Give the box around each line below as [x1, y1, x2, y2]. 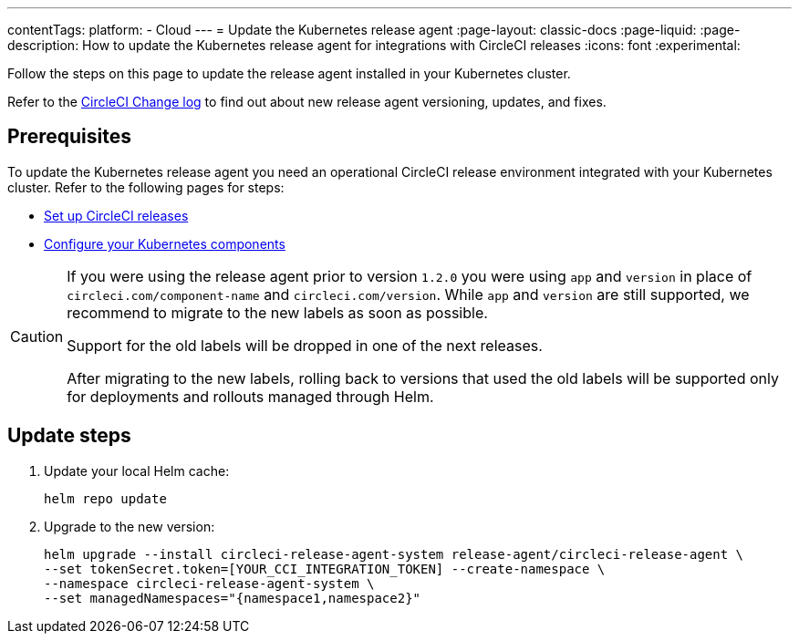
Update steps [7, 424, 131, 448]
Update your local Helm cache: [44, 462, 230, 479]
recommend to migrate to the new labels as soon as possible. [67, 303, 488, 322]
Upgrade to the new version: [44, 518, 215, 534]
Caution [10, 326, 64, 346]
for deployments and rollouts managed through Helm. [67, 387, 434, 406]
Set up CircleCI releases [44, 207, 189, 223]
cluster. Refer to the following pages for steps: [7, 179, 285, 195]
